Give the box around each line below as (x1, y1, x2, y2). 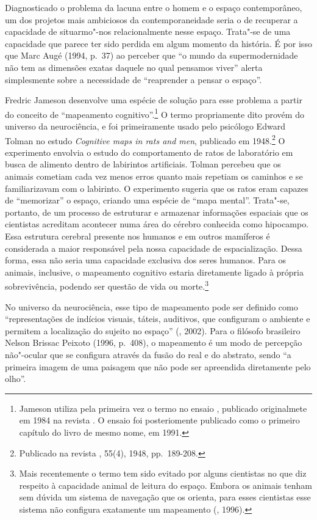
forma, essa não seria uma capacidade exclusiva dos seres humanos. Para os (5, 254, 287, 266)
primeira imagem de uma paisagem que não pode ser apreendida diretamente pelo (5, 360, 311, 373)
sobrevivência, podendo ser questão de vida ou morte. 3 (5, 278, 209, 293)
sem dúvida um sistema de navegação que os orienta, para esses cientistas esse (19, 491, 311, 504)
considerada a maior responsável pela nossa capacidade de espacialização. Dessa (5, 241, 302, 254)
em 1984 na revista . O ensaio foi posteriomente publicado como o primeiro (19, 414, 300, 427)
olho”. (5, 372, 26, 385)
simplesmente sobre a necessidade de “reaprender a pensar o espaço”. (5, 73, 262, 86)
